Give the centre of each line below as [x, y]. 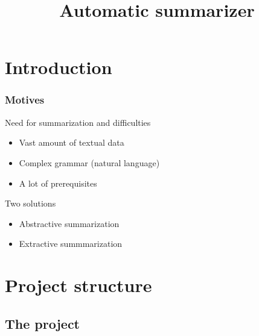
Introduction [59, 67]
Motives [25, 100]
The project [43, 323]
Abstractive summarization [69, 223]
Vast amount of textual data [72, 142]
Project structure [78, 285]
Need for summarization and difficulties [78, 122]
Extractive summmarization [71, 244]
